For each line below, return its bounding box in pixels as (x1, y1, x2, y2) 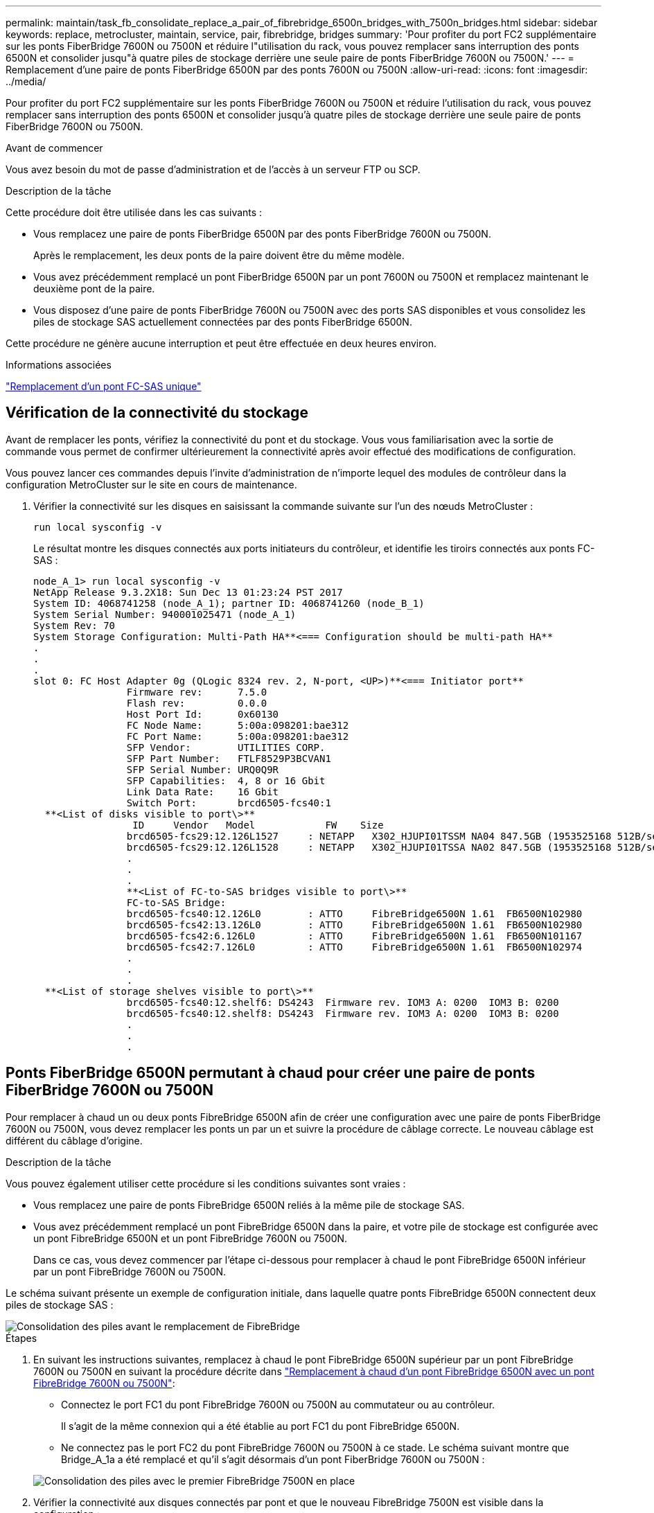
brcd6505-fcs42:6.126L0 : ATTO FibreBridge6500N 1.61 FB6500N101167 (126, 930, 583, 941)
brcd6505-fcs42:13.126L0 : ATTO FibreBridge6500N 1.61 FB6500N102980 (126, 919, 583, 930)
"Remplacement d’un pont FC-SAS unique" (6, 380, 202, 392)
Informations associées (6, 359, 112, 371)
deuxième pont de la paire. (33, 283, 155, 294)
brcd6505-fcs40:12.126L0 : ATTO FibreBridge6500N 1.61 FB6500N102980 (126, 908, 583, 919)
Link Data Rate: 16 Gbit (126, 786, 279, 797)
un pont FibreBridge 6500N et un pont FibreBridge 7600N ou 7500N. (33, 1232, 348, 1244)
